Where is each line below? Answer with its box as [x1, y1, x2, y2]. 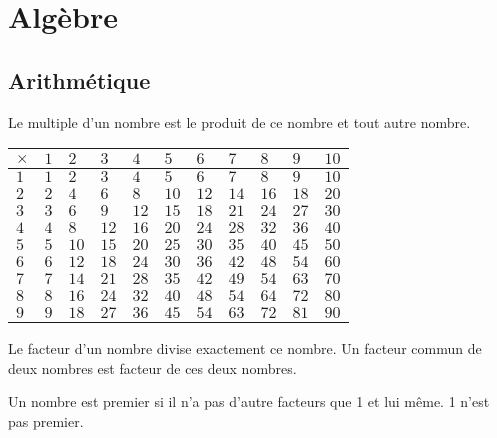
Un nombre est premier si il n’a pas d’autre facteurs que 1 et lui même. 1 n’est [8, 391, 490, 412]
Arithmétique [8, 64, 151, 95]
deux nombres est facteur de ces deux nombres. [8, 357, 297, 378]
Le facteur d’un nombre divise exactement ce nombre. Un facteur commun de [8, 338, 482, 359]
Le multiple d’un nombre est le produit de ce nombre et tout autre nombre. [8, 111, 471, 132]
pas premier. [8, 410, 84, 431]
